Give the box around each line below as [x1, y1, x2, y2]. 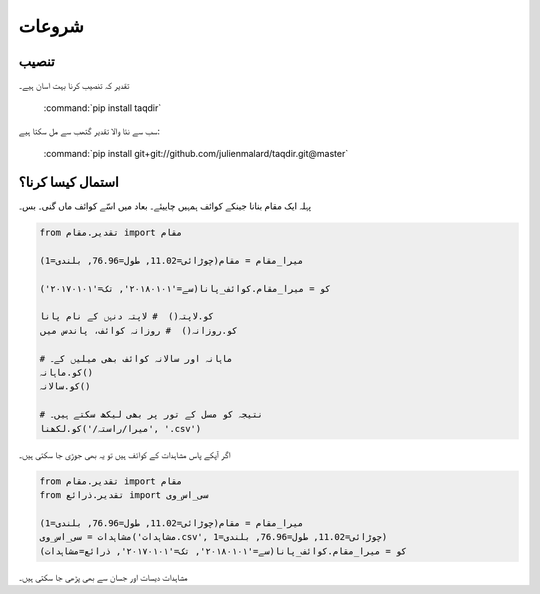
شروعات [18, 15, 85, 37]
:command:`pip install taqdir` [43, 102, 162, 114]
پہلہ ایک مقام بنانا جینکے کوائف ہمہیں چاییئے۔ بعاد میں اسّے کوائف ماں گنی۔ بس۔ [18, 200, 312, 212]
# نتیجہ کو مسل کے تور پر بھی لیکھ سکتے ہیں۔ [39, 409, 264, 420]
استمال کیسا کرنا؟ [18, 174, 119, 191]
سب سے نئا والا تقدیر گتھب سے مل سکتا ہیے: [18, 125, 160, 137]
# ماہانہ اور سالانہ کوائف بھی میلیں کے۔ [39, 353, 233, 364]
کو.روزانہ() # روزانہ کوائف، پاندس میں [39, 325, 238, 336]
